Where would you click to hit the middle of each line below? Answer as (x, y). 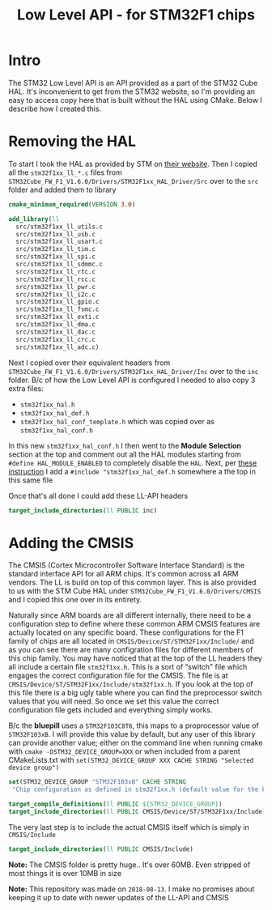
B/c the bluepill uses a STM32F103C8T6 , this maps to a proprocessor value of (134, 725)
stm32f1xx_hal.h (47, 405)
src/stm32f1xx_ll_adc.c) (57, 347)
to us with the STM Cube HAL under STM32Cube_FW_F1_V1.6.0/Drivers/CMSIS (135, 591)
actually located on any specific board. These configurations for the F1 (126, 632)
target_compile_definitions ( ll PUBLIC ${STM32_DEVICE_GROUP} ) (115, 804)
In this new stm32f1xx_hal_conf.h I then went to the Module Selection (125, 445)
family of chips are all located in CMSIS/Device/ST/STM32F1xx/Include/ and (131, 641)
